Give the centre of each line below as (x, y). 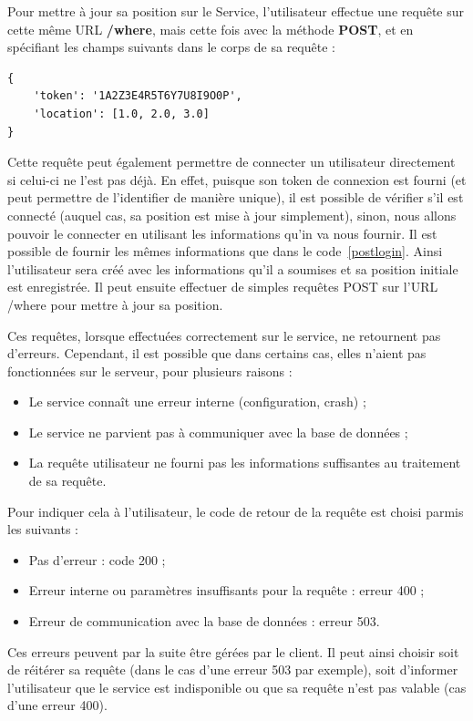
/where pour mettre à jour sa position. (115, 304)
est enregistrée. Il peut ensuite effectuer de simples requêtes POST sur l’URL (223, 287)
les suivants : (43, 529)
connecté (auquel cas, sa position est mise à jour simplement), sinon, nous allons (232, 215)
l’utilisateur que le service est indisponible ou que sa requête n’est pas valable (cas (237, 687)
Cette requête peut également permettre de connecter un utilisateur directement (231, 162)
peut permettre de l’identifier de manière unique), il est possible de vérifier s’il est (236, 197)
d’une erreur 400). (57, 705)
